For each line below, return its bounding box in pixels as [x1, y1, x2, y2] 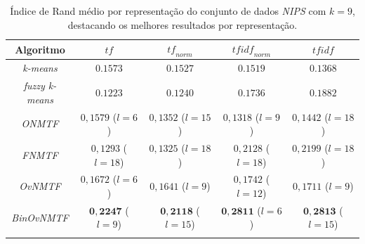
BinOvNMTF [11, 210, 69, 224]
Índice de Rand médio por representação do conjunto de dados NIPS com [10, 4, 326, 18]
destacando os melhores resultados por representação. [67, 17, 298, 32]
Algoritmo [15, 41, 65, 56]
